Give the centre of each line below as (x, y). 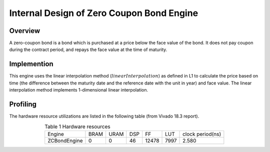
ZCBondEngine (65, 140)
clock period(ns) (202, 134)
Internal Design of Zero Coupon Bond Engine (104, 13)
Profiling (23, 104)
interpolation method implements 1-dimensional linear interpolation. (79, 90)
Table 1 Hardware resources (77, 126)
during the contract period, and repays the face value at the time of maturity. (88, 49)
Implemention (31, 64)
